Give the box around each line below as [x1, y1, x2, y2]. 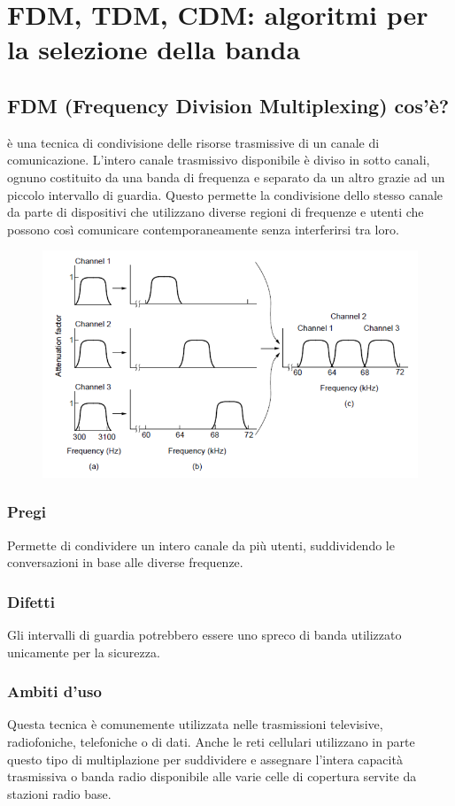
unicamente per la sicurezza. [7, 642, 160, 661]
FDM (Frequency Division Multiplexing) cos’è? [7, 91, 450, 119]
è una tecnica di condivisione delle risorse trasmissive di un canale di [7, 133, 380, 151]
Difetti [7, 590, 55, 612]
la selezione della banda [7, 31, 301, 67]
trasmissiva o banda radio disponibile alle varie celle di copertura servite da [7, 767, 417, 786]
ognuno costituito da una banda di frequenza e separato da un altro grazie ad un [7, 167, 445, 186]
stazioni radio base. [7, 784, 112, 802]
